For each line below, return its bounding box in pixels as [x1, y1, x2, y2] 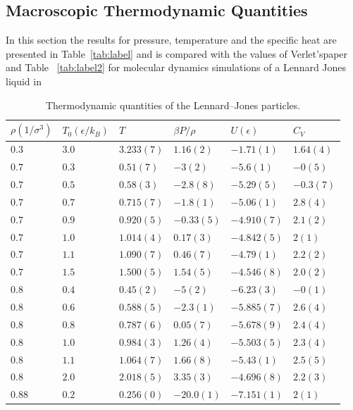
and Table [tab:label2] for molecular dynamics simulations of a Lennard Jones [6, 60, 347, 75]
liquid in [6, 73, 42, 88]
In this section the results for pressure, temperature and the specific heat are [6, 32, 337, 47]
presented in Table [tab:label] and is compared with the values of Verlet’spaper [6, 46, 348, 61]
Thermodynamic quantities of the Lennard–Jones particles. [45, 97, 301, 112]
